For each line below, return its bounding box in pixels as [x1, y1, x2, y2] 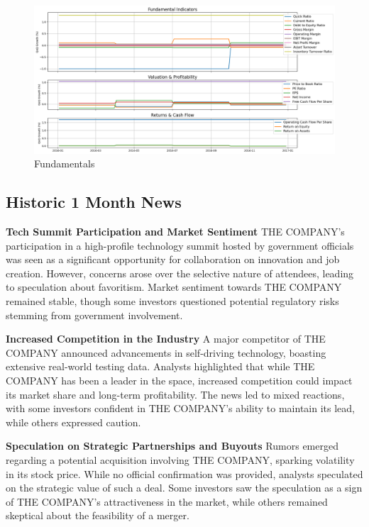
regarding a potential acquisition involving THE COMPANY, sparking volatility [6, 452, 355, 467]
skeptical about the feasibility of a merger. [6, 508, 189, 523]
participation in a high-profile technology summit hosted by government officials [6, 238, 354, 253]
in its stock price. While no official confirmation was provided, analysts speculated [6, 466, 363, 481]
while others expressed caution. [6, 414, 141, 429]
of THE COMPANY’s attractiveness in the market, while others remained [6, 494, 328, 509]
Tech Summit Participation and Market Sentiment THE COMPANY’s [6, 224, 345, 239]
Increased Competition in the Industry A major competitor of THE [6, 331, 326, 346]
